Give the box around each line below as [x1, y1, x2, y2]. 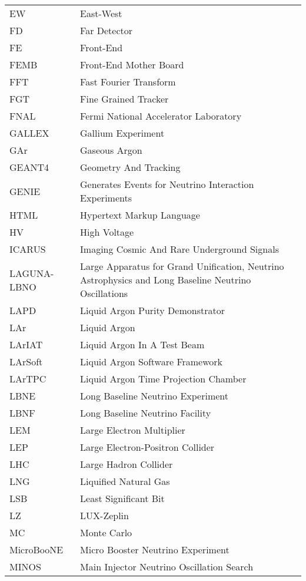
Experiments [80, 191, 132, 204]
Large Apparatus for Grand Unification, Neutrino [80, 259, 284, 273]
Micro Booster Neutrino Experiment [80, 543, 229, 556]
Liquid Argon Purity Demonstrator [80, 303, 225, 317]
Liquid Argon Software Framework [80, 355, 223, 368]
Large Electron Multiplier [80, 423, 185, 437]
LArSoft [9, 355, 43, 368]
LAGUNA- [9, 266, 54, 280]
